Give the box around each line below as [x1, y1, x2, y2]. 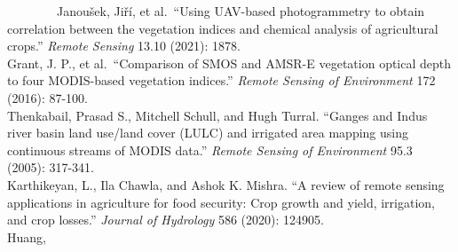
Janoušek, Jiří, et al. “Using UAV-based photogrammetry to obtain [56, 2, 425, 20]
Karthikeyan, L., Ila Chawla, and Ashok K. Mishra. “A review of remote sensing [7, 175, 445, 193]
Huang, [7, 227, 46, 246]
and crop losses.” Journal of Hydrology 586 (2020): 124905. [7, 210, 324, 229]
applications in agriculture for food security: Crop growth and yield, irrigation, [7, 193, 436, 211]
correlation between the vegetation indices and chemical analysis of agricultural [7, 19, 438, 37]
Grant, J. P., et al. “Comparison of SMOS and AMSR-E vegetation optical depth [7, 53, 452, 72]
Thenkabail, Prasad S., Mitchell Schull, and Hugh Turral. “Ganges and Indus [7, 106, 428, 124]
